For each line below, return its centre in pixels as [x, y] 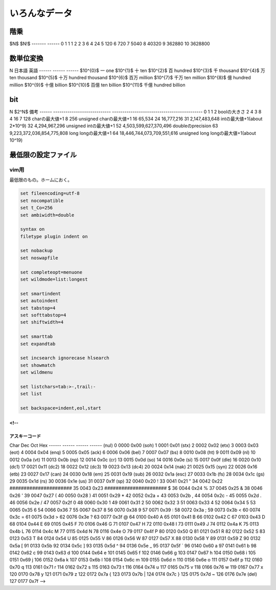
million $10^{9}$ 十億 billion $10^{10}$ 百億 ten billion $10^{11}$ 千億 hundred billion [97, 85]
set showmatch [38, 365]
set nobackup [37, 251]
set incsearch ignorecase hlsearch [65, 358]
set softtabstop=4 [43, 315]
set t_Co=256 [37, 208]
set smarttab [37, 337]
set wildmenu [37, 372]
